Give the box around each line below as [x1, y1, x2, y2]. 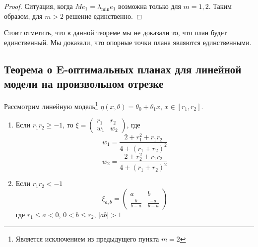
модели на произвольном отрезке [4, 76, 164, 91]
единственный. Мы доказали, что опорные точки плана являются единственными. [4, 37, 252, 47]
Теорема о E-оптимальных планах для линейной [4, 61, 242, 76]
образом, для [4, 10, 43, 21]
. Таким [208, 1, 232, 11]
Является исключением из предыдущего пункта [15, 233, 159, 244]
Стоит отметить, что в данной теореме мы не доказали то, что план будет [4, 27, 227, 38]
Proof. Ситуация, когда [4, 1, 73, 11]
